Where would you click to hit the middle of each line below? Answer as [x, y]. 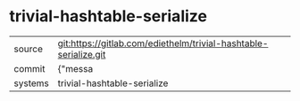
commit [29, 68]
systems [31, 83]
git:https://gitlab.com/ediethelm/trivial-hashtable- [163, 43]
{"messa [75, 68]
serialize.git [82, 54]
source [28, 49]
